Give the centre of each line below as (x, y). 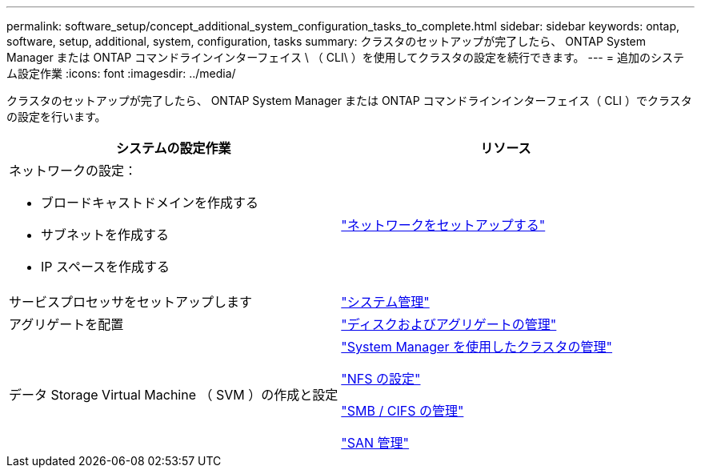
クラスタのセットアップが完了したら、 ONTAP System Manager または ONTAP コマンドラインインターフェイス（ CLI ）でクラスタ (349, 100)
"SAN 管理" (375, 443)
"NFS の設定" (381, 379)
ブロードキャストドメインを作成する (150, 203)
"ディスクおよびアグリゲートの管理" (449, 324)
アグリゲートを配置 (66, 324)
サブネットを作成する (105, 235)
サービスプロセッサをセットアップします (131, 302)
